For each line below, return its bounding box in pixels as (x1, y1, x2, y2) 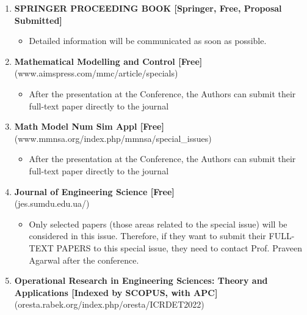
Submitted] (14, 13, 62, 26)
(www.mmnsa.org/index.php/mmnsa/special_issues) (14, 132, 212, 144)
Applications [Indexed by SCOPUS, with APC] (14, 286, 218, 298)
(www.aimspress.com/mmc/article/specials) (14, 67, 178, 80)
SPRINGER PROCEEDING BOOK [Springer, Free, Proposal (14, 2, 282, 14)
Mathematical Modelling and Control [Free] (14, 54, 203, 67)
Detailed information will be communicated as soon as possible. (29, 34, 267, 47)
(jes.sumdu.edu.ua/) (14, 197, 90, 210)
